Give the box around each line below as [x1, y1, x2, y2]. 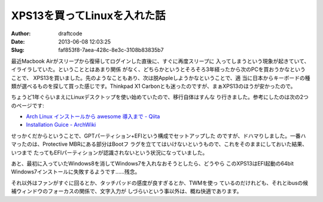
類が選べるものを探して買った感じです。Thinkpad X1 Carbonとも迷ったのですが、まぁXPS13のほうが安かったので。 [11, 82, 296, 90]
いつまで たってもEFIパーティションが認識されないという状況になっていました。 [11, 149, 208, 156]
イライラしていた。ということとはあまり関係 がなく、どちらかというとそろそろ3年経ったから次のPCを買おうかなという [11, 66, 306, 73]
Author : [11, 30, 31, 37]
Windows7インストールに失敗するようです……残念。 [11, 168, 141, 176]
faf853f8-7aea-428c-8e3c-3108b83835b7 [58, 47, 164, 54]
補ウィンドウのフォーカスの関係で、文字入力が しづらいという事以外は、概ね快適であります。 [11, 188, 242, 195]
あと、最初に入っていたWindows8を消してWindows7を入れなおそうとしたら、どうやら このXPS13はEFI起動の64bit [11, 160, 294, 167]
